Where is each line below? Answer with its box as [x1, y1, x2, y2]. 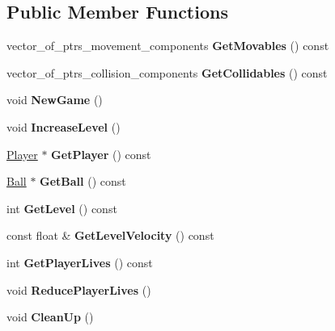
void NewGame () [6, 91, 103, 108]
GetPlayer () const [51, 145, 151, 162]
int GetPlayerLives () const [6, 253, 153, 270]
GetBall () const [40, 173, 126, 190]
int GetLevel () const [6, 199, 117, 216]
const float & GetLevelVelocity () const [6, 227, 214, 244]
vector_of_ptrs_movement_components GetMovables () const [6, 37, 329, 54]
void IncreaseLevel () [6, 118, 121, 135]
